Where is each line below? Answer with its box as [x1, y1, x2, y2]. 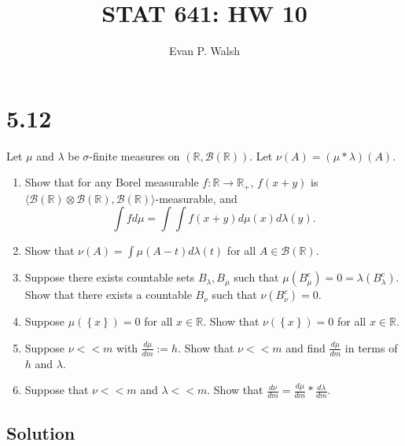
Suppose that [24, 381, 89, 398]
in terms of [344, 339, 398, 356]
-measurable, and [155, 190, 237, 206]
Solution [6, 420, 75, 444]
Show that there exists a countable [24, 286, 192, 303]
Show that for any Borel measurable [24, 174, 199, 190]
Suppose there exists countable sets [24, 269, 195, 286]
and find [285, 339, 326, 356]
